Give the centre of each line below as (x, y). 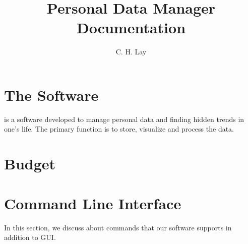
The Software (51, 95)
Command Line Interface (93, 203)
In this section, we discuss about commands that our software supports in (118, 227)
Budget (30, 164)
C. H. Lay (131, 52)
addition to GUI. (30, 237)
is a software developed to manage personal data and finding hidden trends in (124, 119)
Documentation (131, 27)
